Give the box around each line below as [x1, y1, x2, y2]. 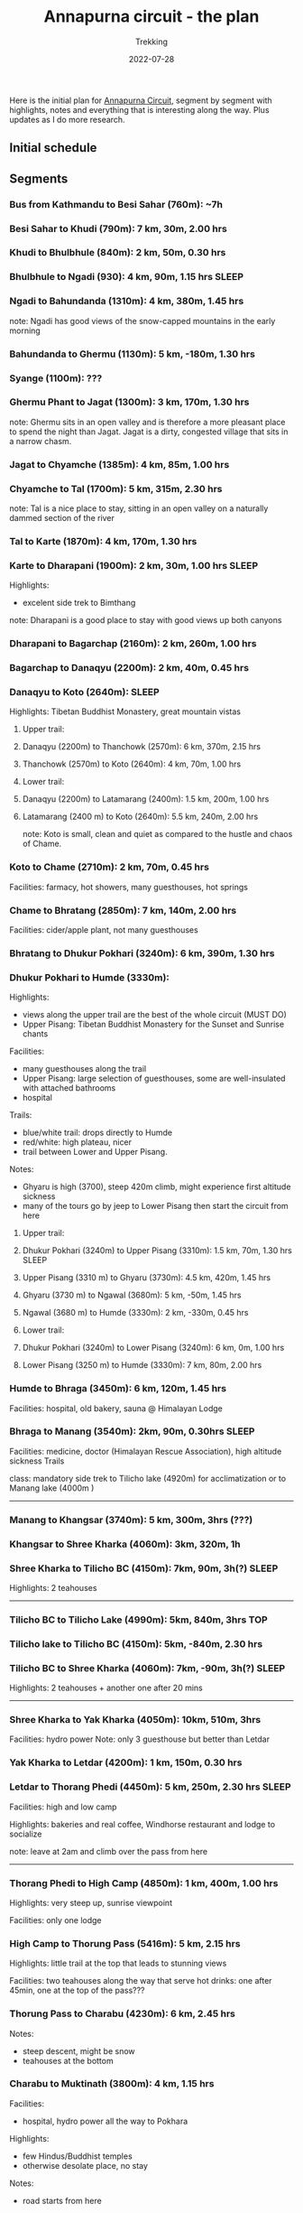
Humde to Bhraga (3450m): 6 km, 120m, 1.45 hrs [9, 1382, 227, 1395]
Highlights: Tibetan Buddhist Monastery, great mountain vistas [9, 706, 242, 717]
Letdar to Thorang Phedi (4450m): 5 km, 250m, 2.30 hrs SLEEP [9, 1781, 291, 1793]
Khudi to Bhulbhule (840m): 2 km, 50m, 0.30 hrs [9, 246, 226, 259]
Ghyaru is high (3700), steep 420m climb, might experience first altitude [22, 1181, 291, 1193]
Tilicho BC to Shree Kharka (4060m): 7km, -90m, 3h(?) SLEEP [9, 1661, 286, 1674]
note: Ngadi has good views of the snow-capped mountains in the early [9, 315, 276, 326]
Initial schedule [9, 140, 97, 155]
